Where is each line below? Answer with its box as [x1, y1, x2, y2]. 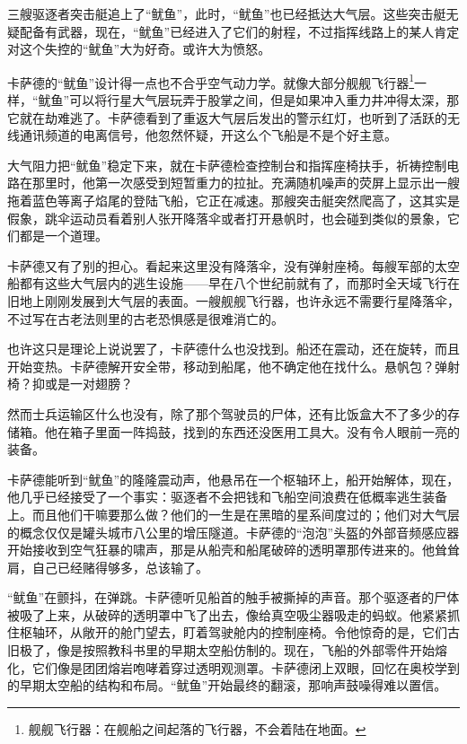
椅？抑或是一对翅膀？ [7, 374, 133, 393]
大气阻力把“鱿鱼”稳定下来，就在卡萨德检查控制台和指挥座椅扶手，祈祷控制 [7, 155, 447, 174]
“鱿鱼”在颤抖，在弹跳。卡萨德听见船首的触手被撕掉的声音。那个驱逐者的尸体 [7, 588, 460, 607]
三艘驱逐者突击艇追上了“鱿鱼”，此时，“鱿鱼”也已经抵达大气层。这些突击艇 [7, 4, 446, 22]
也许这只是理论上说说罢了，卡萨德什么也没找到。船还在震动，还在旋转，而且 [7, 339, 460, 358]
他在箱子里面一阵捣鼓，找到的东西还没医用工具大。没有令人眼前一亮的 [44, 422, 460, 441]
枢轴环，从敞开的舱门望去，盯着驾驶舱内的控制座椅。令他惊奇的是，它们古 [19, 623, 460, 642]
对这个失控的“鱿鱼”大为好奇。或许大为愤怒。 [7, 39, 271, 58]
